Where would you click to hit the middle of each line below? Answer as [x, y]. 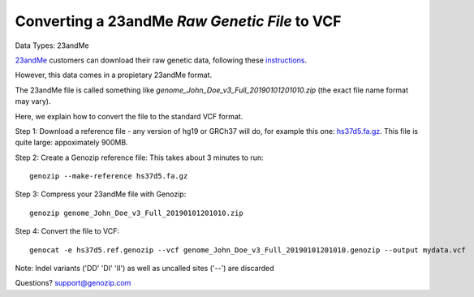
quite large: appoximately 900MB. [72, 143]
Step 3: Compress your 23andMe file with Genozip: [101, 194]
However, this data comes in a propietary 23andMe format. [114, 75]
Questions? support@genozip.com [73, 283]
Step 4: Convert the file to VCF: [67, 231]
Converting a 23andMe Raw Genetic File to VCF [178, 21]
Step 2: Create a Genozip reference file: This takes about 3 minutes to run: [139, 157]
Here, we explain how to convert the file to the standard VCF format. [129, 116]
